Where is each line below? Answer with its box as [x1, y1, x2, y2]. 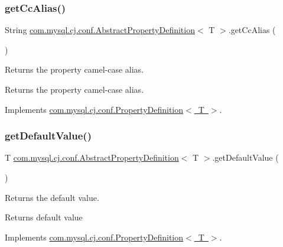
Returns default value [5, 211, 83, 223]
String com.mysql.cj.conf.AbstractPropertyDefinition [5, 24, 195, 36]
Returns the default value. [5, 191, 99, 203]
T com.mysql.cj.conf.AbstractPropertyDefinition [5, 151, 179, 164]
